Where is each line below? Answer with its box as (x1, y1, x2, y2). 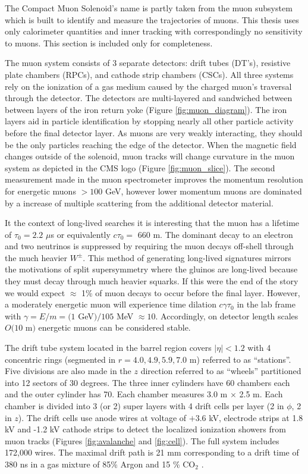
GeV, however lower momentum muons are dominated (105, 184, 302, 197)
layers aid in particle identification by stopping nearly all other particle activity (5, 115, 294, 127)
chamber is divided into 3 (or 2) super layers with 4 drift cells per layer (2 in (5, 400, 284, 412)
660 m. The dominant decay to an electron (137, 228, 293, 240)
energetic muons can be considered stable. (38, 321, 191, 334)
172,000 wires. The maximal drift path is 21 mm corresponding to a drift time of (5, 446, 299, 459)
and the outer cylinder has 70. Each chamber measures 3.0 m (5, 388, 228, 400)
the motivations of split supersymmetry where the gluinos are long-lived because (5, 263, 298, 275)
